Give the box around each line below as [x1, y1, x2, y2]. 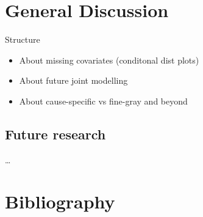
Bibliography [5, 189, 115, 214]
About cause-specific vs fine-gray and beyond [19, 94, 188, 107]
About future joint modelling [19, 74, 128, 87]
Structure [5, 33, 40, 46]
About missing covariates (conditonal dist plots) [19, 53, 199, 66]
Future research [5, 124, 106, 143]
